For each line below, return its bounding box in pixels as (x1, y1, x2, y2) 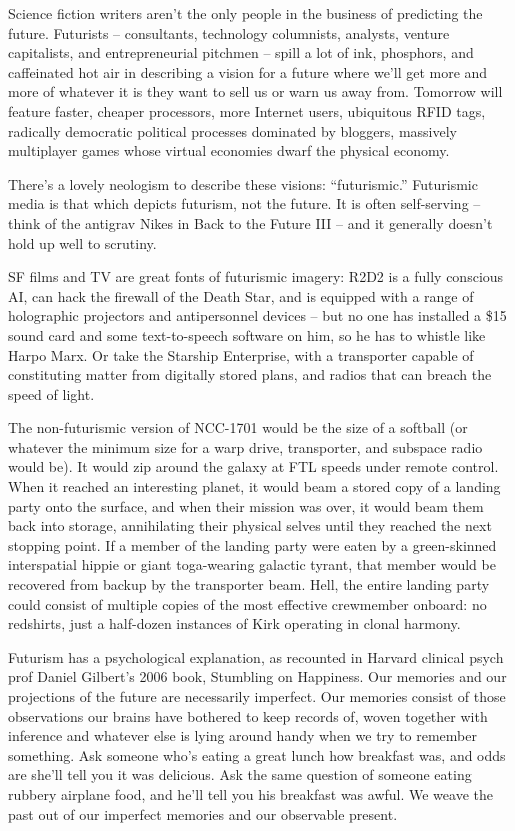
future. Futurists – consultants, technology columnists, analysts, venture (8, 22, 450, 43)
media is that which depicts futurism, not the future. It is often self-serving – (8, 193, 481, 214)
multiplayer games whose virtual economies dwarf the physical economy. (8, 140, 450, 161)
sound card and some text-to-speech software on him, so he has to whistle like (8, 324, 486, 345)
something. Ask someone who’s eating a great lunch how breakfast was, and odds (8, 744, 506, 765)
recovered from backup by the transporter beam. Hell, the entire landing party (8, 574, 490, 595)
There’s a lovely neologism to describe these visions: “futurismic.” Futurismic (8, 173, 478, 194)
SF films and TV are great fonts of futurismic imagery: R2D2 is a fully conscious (8, 266, 504, 287)
